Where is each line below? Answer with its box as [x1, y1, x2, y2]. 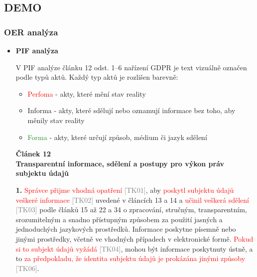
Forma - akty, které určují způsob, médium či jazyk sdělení [27, 132, 207, 142]
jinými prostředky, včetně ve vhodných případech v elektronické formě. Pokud [15, 233, 254, 244]
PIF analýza [15, 45, 58, 55]
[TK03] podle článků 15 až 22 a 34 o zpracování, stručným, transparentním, [15, 204, 247, 215]
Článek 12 [15, 148, 51, 159]
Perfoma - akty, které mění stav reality [27, 88, 146, 99]
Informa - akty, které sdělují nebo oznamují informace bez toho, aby [27, 105, 236, 116]
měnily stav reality [27, 115, 85, 125]
